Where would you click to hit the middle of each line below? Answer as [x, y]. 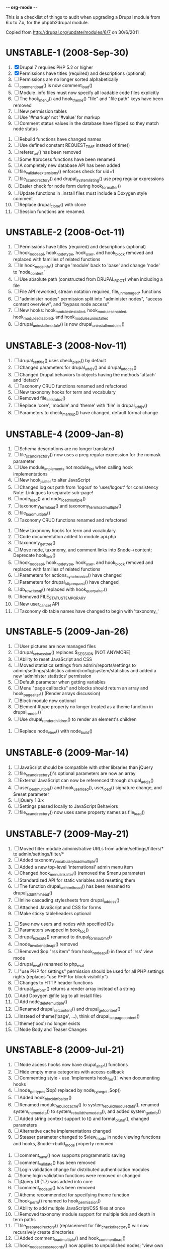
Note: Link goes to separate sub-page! [53, 492]
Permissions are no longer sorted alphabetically [69, 79]
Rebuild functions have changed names [60, 139]
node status [25, 128]
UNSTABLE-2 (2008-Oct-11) [65, 232]
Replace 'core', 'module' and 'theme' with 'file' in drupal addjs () [83, 406]
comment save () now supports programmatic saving [72, 1156]
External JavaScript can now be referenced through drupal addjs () [87, 781]
